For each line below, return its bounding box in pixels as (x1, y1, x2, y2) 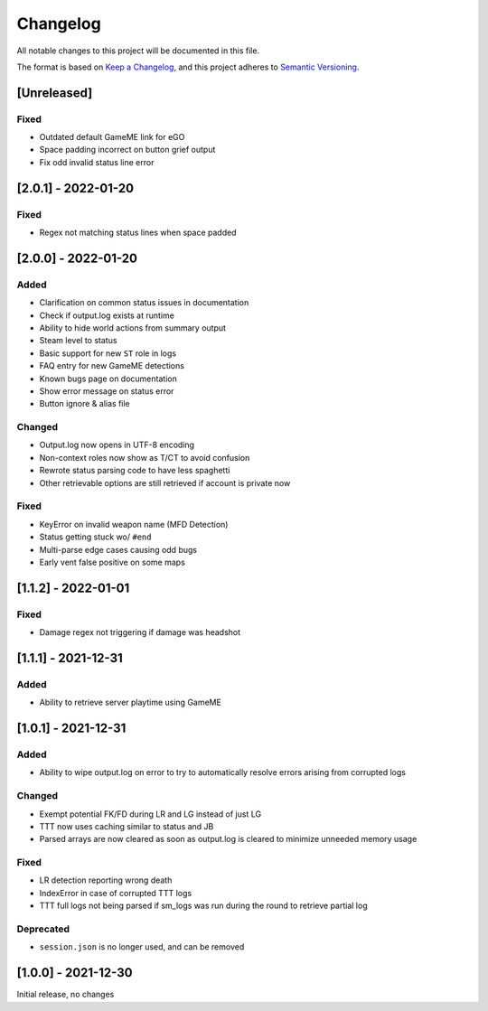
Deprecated (16, 922, 70, 935)
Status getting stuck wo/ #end (39, 531, 152, 542)
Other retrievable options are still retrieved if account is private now (39, 477, 291, 488)
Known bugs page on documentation (39, 373, 178, 384)
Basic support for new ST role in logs (39, 348, 176, 359)
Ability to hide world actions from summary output (39, 322, 226, 333)
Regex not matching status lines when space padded (39, 227, 237, 239)
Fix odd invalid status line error (39, 156, 155, 167)
